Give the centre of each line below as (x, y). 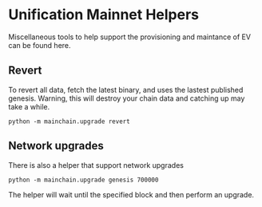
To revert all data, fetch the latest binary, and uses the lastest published (126, 90)
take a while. (29, 106)
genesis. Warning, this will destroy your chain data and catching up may (127, 98)
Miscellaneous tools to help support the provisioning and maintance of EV (130, 37)
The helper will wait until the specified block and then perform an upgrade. (131, 194)
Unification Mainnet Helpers (104, 15)
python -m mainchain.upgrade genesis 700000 (83, 180)
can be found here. (40, 45)
